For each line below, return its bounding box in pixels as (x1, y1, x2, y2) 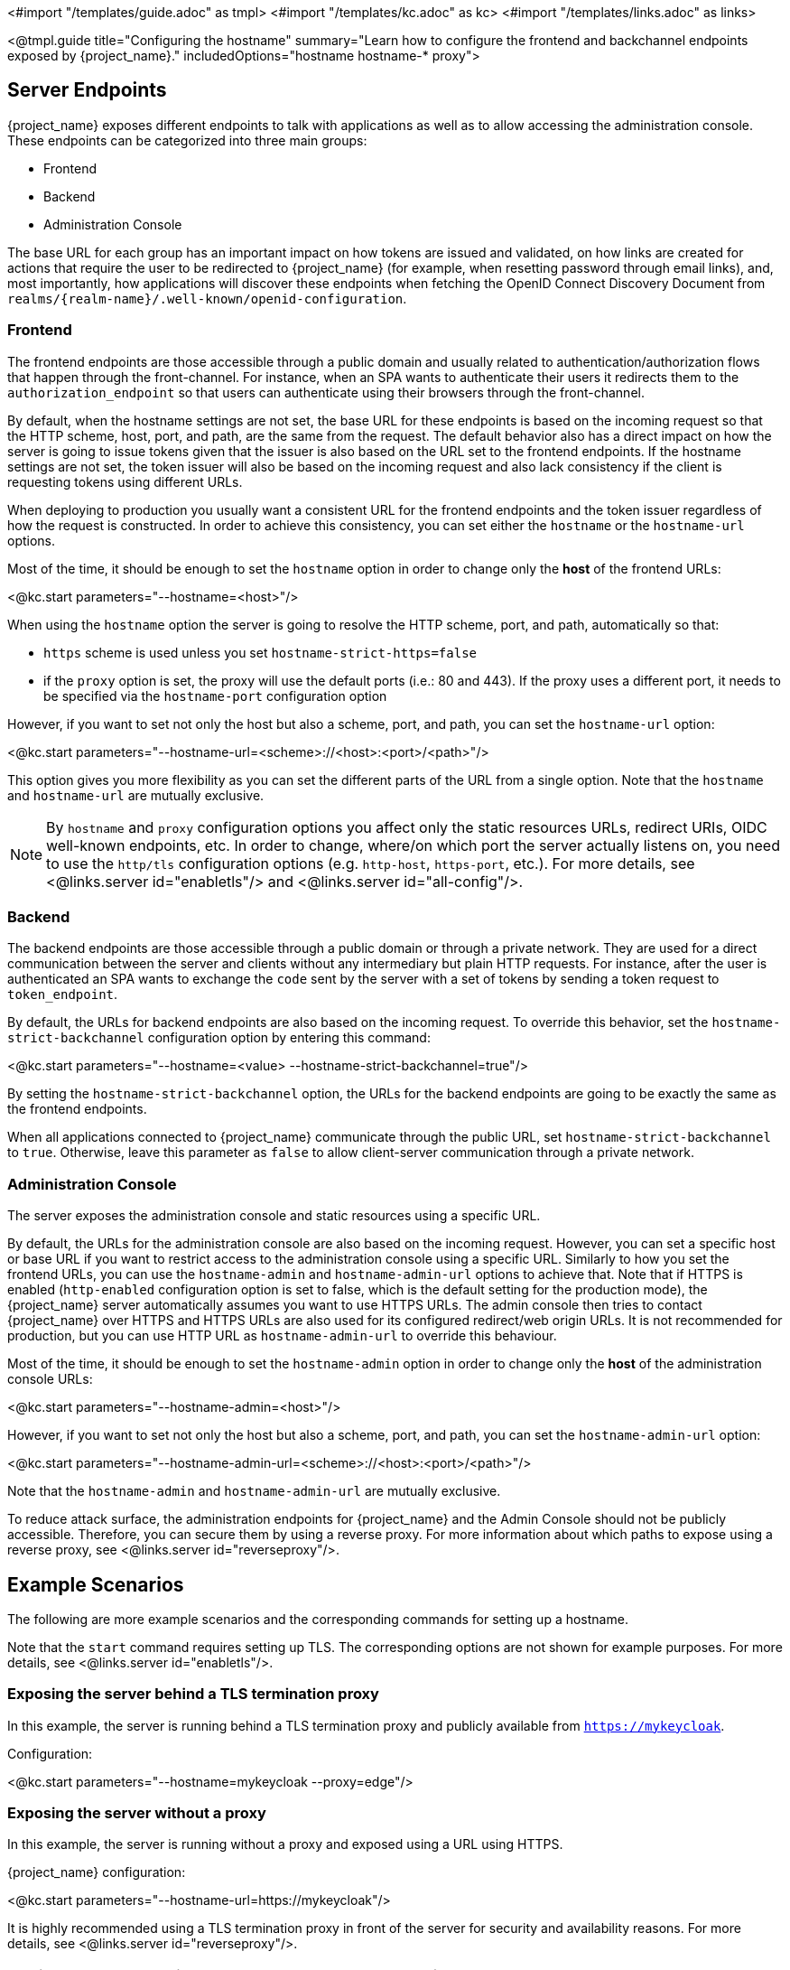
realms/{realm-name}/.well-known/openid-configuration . (7, 290, 407, 306)
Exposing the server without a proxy (7, 1804, 266, 1823)
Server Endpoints (7, 79, 167, 102)
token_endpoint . (7, 986, 118, 1003)
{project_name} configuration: (7, 1864, 186, 1881)
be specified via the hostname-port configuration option (43, 687, 387, 704)
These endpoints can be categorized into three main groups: (7, 132, 367, 148)
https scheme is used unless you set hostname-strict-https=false (43, 644, 478, 660)
